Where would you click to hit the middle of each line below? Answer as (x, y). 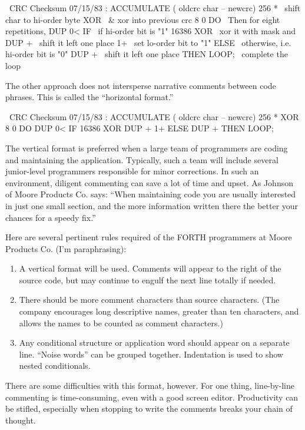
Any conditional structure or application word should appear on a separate (154, 343)
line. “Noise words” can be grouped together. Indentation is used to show (151, 354)
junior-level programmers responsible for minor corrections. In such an (132, 171)
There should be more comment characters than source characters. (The (149, 300)
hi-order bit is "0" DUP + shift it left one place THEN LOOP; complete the (147, 54)
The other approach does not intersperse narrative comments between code (141, 85)
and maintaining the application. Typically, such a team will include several (142, 159)
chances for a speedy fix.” (51, 217)
